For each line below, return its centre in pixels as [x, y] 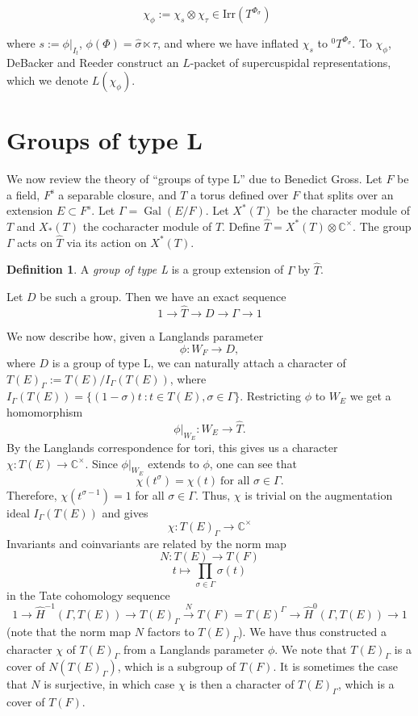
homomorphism [45, 412]
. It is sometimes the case [336, 666]
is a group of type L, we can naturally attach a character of [199, 363]
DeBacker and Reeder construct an [93, 63]
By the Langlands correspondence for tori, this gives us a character [172, 448]
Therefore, [32, 494]
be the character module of [343, 210]
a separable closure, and [117, 194]
